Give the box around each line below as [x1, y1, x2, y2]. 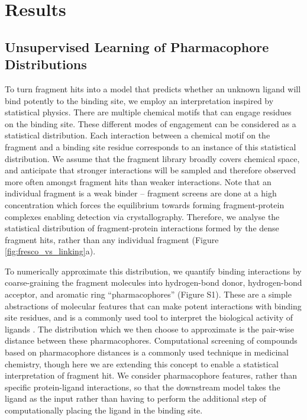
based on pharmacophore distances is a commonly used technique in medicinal [5, 346, 289, 358]
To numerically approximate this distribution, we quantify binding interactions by [5, 264, 302, 277]
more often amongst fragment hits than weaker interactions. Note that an [5, 175, 272, 188]
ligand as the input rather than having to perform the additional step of [5, 392, 266, 405]
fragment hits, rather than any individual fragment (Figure [5, 233, 219, 245]
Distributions [5, 55, 87, 73]
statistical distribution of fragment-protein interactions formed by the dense [5, 222, 279, 234]
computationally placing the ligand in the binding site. [5, 404, 203, 416]
